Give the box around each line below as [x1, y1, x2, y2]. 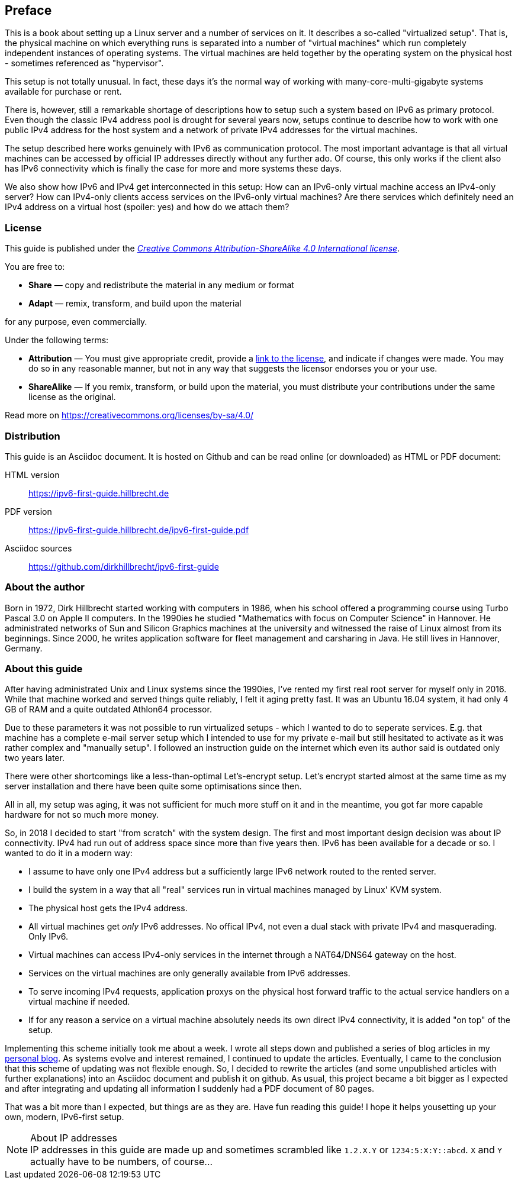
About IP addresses [30, 1132, 118, 1144]
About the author [5, 581, 85, 593]
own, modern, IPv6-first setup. [5, 1112, 124, 1122]
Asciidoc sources [5, 543, 72, 553]
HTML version [5, 469, 60, 480]
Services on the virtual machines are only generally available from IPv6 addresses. [28, 968, 350, 979]
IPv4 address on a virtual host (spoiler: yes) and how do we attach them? [5, 202, 289, 212]
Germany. [5, 643, 43, 653]
